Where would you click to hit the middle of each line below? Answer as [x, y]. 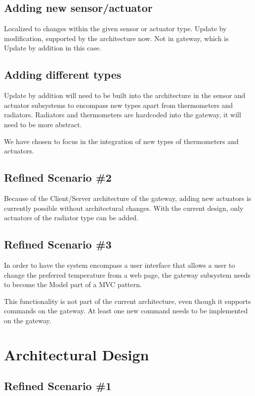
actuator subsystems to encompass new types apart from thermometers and [119, 105]
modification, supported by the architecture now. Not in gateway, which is [116, 38]
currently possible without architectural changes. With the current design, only [124, 208]
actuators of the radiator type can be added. [71, 218]
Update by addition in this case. [53, 48]
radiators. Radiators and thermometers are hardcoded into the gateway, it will [123, 115]
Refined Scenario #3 [58, 244]
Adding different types [63, 74]
